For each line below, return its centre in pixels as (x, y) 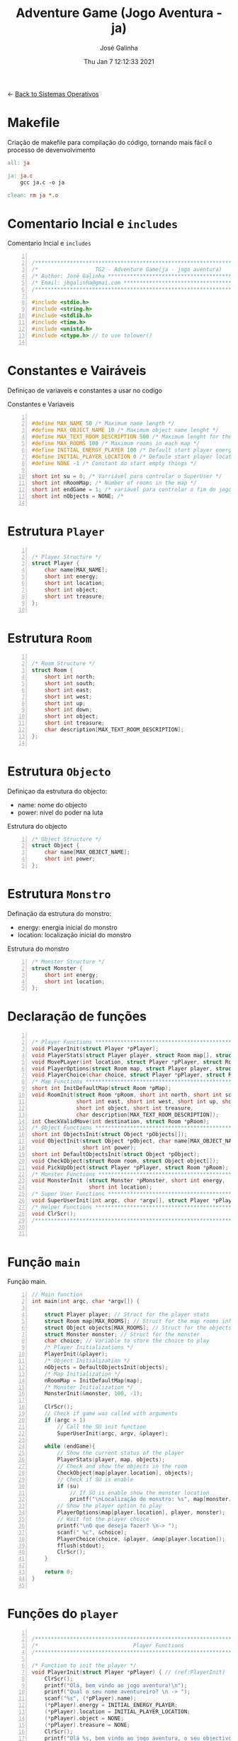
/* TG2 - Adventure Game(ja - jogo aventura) (127, 270)
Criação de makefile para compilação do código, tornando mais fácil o (110, 142)
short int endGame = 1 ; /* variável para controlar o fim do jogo (132, 490)
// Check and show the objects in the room (122, 1466)
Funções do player (63, 1614)
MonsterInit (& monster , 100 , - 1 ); (93, 1394)
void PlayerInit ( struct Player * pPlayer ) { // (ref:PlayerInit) (128, 1672)
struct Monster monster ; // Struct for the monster (122, 1334)
